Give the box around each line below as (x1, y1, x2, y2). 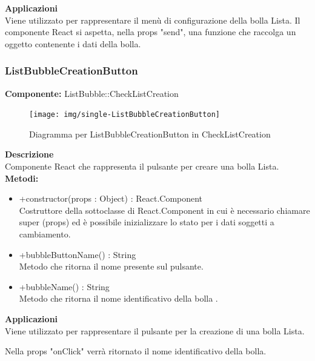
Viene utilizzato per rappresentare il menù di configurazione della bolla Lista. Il (5, 13, 300, 26)
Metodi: (5, 171, 39, 184)
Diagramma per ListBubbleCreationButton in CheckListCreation (29, 127, 271, 140)
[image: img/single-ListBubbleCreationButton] (29, 110, 220, 119)
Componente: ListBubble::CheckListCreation (5, 87, 179, 99)
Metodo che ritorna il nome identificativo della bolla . (19, 292, 218, 305)
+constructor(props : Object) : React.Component (19, 192, 203, 205)
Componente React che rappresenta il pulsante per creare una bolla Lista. (5, 160, 279, 173)
